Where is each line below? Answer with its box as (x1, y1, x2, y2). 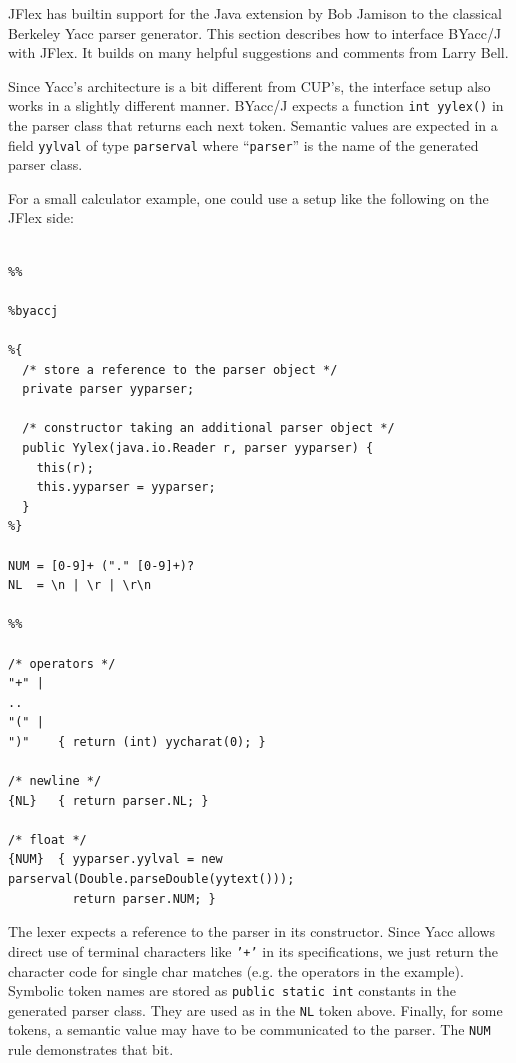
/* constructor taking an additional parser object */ (22, 421, 395, 436)
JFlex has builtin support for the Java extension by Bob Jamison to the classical (8, 3, 502, 23)
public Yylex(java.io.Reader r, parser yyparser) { (22, 441, 374, 455)
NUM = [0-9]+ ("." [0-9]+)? (8, 558, 195, 573)
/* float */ (8, 832, 87, 847)
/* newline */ (8, 774, 102, 789)
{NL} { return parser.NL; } (8, 793, 209, 808)
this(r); (36, 460, 94, 475)
